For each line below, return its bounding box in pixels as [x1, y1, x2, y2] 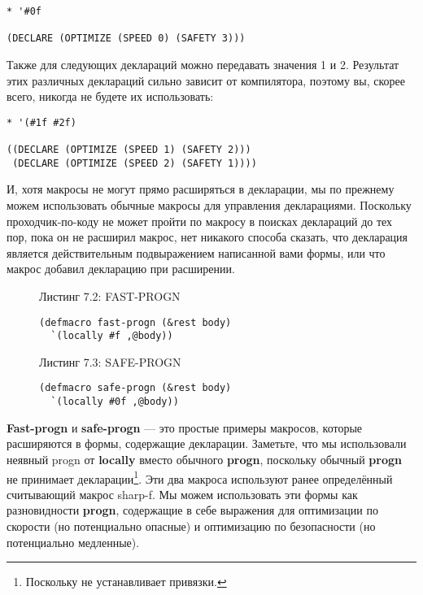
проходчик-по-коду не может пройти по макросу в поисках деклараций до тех [7, 212, 393, 229]
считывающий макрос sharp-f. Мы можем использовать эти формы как [7, 485, 358, 502]
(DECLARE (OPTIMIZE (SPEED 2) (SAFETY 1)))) [12, 157, 257, 169]
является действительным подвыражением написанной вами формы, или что [7, 244, 386, 261]
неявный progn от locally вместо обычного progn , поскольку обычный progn [7, 450, 402, 467]
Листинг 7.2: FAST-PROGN [39, 287, 181, 304]
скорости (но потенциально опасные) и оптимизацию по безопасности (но [7, 517, 376, 534]
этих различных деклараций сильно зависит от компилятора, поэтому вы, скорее [7, 72, 405, 89]
